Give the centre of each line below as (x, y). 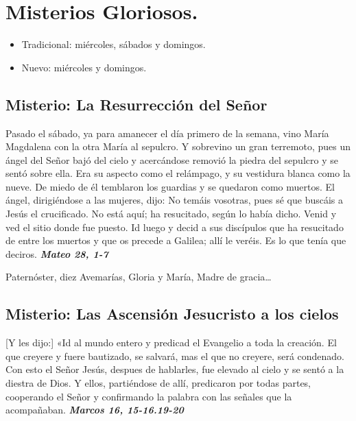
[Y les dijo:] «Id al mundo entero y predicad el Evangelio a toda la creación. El (171, 342)
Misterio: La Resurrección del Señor (137, 104)
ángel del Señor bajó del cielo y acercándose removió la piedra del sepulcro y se (172, 159)
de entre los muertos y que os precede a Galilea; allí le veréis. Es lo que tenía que (176, 240)
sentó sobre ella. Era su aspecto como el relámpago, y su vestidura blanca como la (178, 173)
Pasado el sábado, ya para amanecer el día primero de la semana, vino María (167, 133)
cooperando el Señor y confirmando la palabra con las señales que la (149, 396)
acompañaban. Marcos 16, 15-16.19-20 (95, 410)
